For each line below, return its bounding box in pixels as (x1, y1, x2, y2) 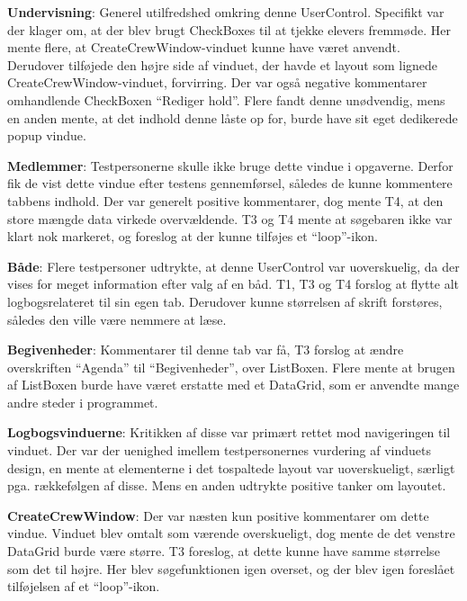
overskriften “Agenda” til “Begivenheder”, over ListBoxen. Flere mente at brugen (7, 357, 455, 376)
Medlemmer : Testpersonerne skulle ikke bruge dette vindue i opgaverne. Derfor (7, 156, 454, 175)
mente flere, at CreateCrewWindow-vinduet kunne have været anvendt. (7, 38, 400, 57)
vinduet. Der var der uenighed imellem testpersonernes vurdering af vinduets (7, 441, 431, 460)
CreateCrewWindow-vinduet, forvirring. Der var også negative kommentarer (7, 73, 427, 92)
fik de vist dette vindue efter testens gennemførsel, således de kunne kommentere (7, 174, 453, 193)
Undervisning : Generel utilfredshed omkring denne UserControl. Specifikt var (7, 3, 445, 21)
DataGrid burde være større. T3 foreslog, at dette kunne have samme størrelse (7, 542, 440, 561)
